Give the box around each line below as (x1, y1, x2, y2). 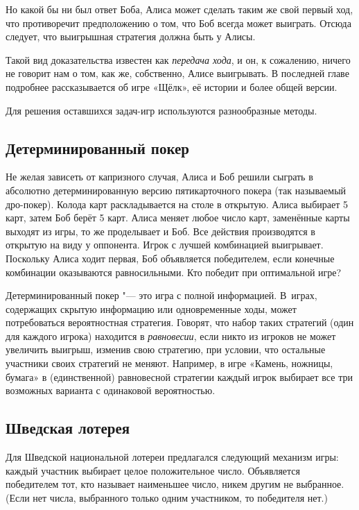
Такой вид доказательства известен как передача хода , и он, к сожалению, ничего (6, 52, 351, 67)
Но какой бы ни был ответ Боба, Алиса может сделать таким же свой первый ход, (6, 2, 353, 16)
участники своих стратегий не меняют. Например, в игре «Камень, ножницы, (6, 356, 333, 371)
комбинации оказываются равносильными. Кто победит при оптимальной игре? (6, 264, 342, 279)
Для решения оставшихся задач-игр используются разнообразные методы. (6, 103, 317, 117)
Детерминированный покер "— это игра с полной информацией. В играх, (6, 288, 317, 303)
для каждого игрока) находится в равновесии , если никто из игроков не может (6, 328, 336, 343)
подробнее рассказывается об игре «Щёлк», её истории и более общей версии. (6, 79, 338, 94)
